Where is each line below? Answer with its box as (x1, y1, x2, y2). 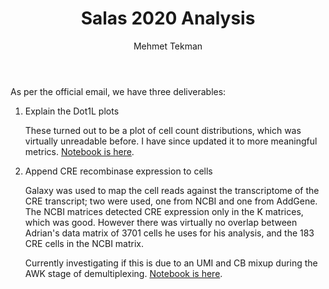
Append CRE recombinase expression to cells (24, 165, 213, 177)
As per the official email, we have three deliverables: (10, 85, 227, 97)
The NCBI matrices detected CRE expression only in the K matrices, (24, 205, 304, 217)
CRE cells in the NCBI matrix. (24, 237, 145, 249)
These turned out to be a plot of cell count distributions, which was (24, 124, 302, 136)
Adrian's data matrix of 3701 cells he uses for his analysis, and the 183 (24, 227, 315, 239)
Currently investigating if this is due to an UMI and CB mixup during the (24, 257, 318, 269)
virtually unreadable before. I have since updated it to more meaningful (24, 135, 318, 147)
